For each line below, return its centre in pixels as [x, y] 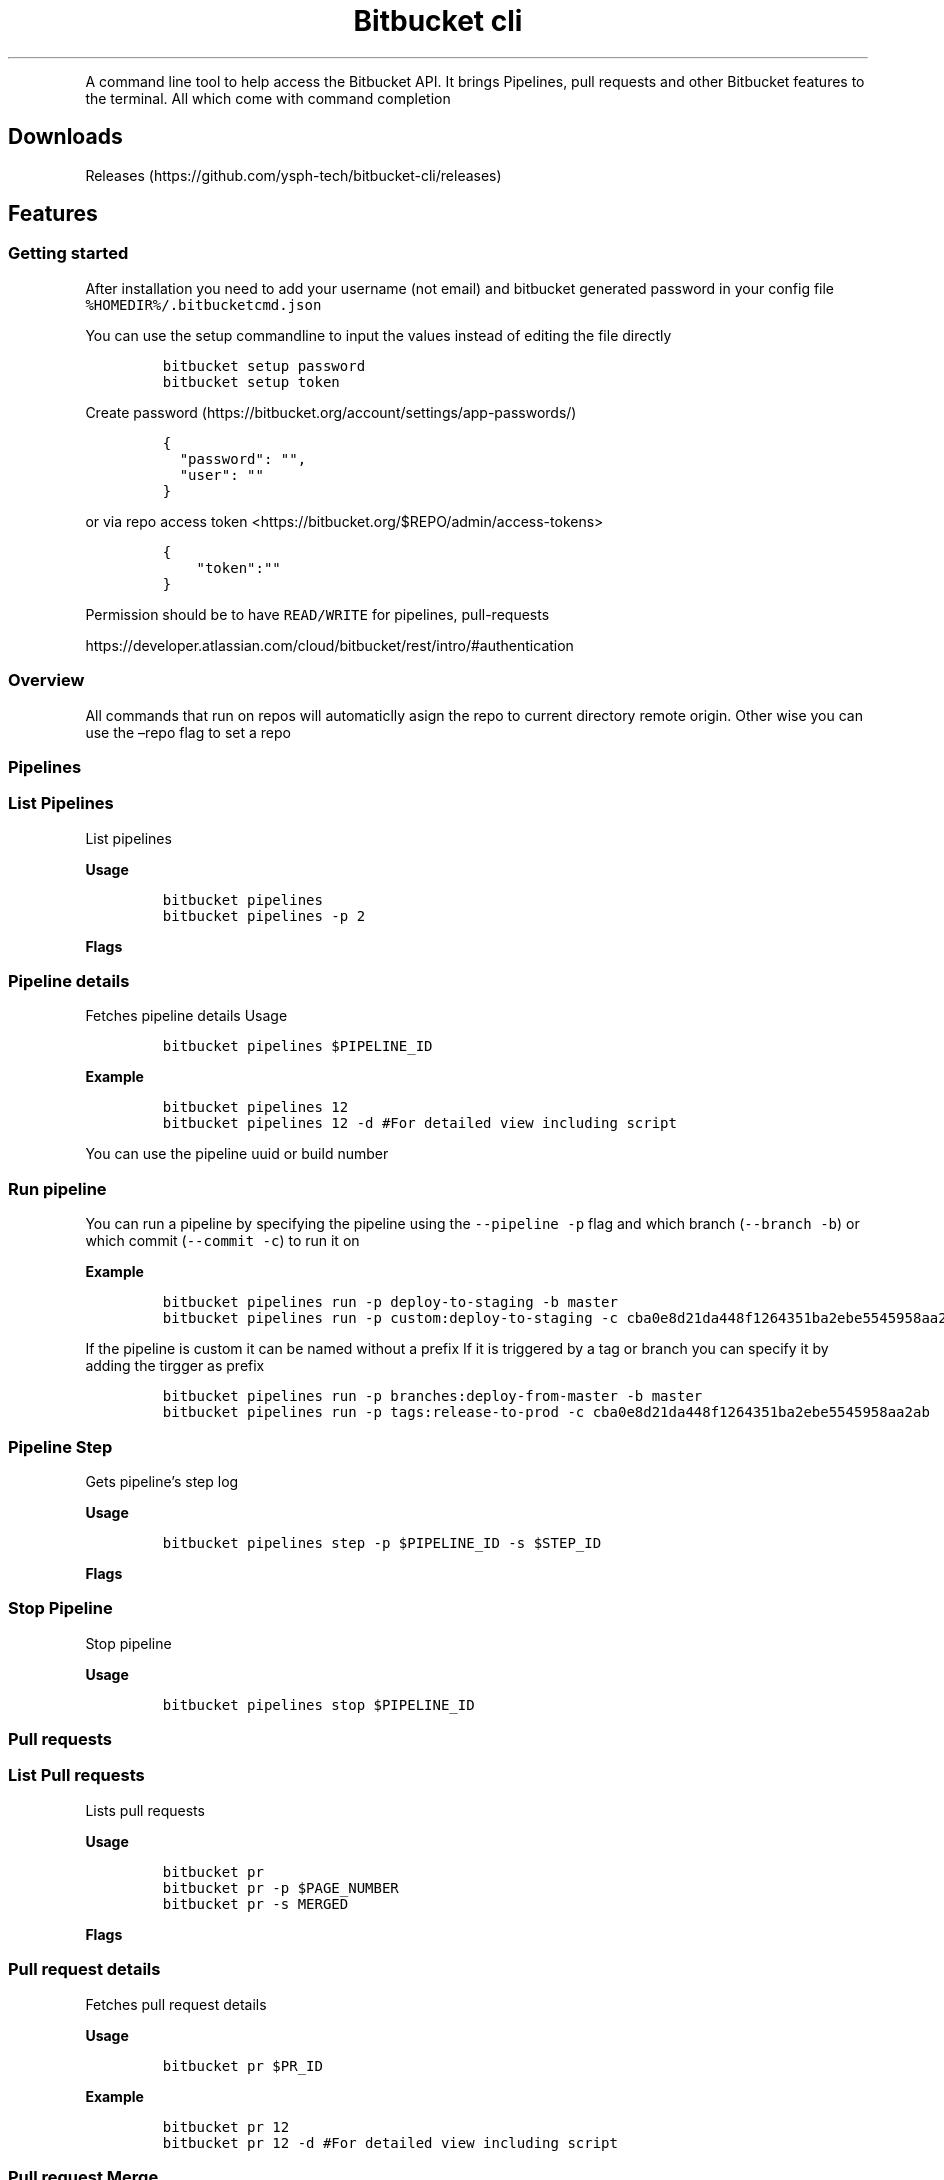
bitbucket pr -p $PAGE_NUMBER [280, 1887]
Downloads [65, 137]
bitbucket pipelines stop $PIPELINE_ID [318, 1704]
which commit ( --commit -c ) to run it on [222, 1241]
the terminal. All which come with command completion [268, 98]
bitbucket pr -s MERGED [255, 1903]
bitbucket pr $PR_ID [242, 2065]
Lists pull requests [145, 1810]
